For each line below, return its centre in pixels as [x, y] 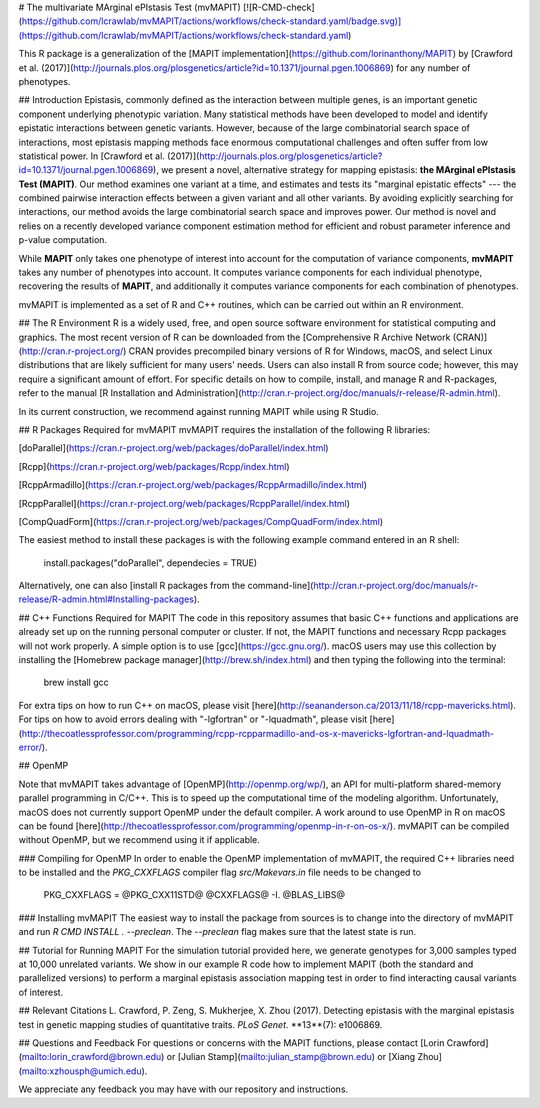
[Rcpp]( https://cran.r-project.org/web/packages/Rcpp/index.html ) [154, 466]
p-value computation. [63, 240]
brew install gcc [76, 682]
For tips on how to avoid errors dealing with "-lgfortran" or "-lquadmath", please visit [193, 719]
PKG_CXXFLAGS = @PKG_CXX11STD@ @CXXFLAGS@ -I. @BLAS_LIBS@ [194, 895]
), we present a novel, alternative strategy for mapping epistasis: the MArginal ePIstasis [334, 170]
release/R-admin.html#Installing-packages [106, 599]
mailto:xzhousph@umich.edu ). [84, 1071]
